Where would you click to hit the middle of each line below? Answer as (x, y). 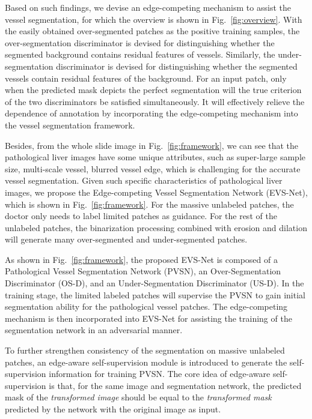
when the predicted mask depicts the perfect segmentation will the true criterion (153, 90)
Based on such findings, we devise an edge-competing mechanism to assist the (148, 7)
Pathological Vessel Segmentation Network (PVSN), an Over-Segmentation (143, 271)
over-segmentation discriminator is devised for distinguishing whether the (140, 42)
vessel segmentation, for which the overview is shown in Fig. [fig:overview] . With (154, 19)
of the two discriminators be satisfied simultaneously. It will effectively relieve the (155, 101)
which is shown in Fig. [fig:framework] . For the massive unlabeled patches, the (149, 204)
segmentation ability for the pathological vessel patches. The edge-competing (146, 306)
